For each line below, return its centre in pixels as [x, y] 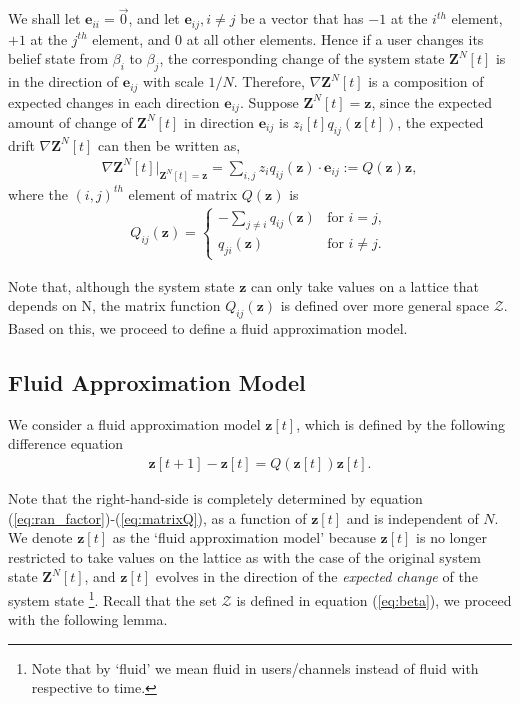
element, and [131, 38]
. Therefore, [269, 81]
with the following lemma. [88, 619]
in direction [219, 121]
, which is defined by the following [401, 423]
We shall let [44, 18]
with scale [173, 81]
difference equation [66, 443]
